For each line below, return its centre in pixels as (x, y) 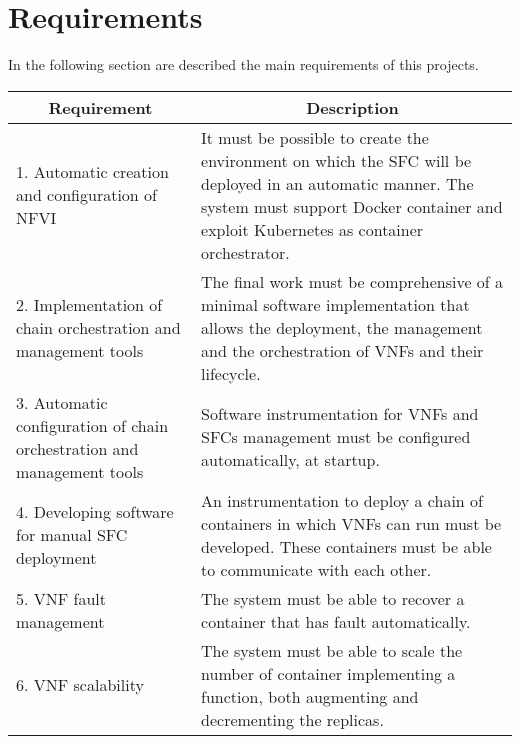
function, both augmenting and (310, 696)
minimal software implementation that (335, 304)
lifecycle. (231, 373)
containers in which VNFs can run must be (351, 523)
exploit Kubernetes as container (312, 229)
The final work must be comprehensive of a (352, 281)
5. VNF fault (61, 598)
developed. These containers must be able (346, 546)
